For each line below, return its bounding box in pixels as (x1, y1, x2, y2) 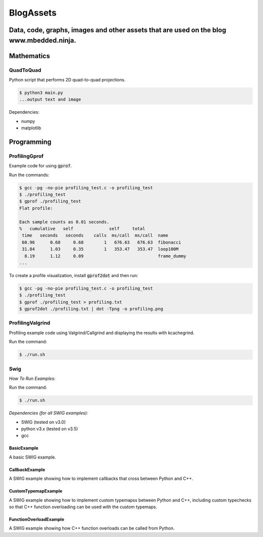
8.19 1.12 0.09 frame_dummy (24, 253, 187, 259)
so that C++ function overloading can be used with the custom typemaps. (9, 504, 157, 510)
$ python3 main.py (19, 90, 63, 95)
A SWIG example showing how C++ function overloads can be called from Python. (9, 525, 175, 531)
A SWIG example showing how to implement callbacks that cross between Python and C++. (9, 476, 193, 481)
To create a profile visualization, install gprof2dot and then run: (9, 272, 138, 278)
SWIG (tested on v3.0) (21, 419, 66, 425)
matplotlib (21, 125, 41, 131)
